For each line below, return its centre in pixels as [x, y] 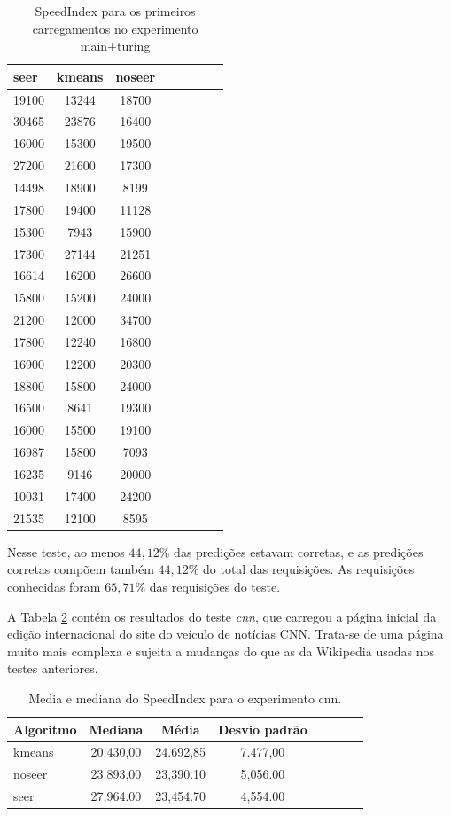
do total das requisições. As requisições [309, 569]
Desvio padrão [263, 729]
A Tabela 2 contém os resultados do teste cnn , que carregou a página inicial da [222, 616]
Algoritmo [45, 729]
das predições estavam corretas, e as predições [299, 551]
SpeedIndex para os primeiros [115, 11]
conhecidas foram [54, 586]
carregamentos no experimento [115, 28]
